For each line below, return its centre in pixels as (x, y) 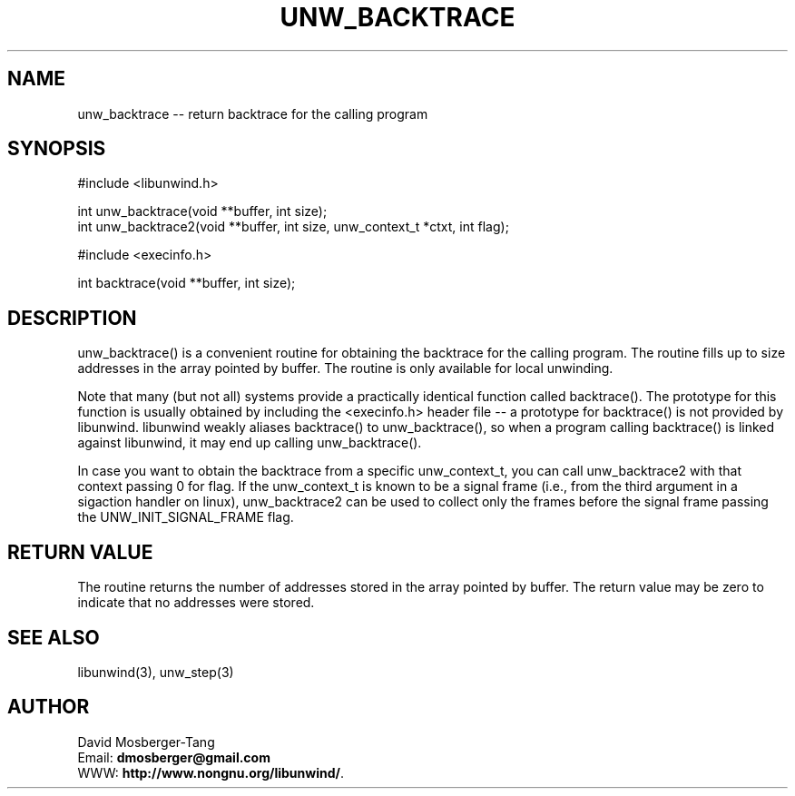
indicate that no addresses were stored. (196, 603)
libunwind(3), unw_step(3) (156, 672)
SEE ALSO (54, 637)
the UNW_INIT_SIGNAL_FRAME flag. (186, 517)
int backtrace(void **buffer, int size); (186, 283)
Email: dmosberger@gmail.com (174, 757)
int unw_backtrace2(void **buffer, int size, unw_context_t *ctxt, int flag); (293, 227)
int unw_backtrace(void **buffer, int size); (202, 211)
